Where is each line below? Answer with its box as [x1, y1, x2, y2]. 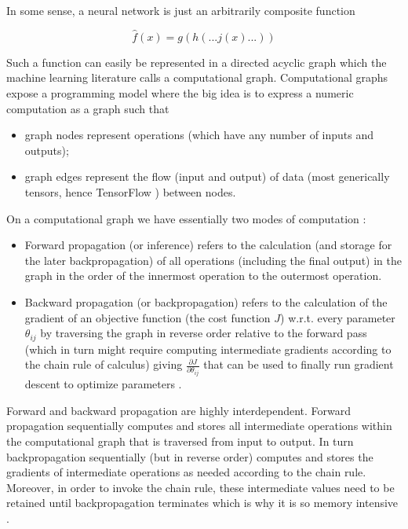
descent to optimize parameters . [24, 376, 182, 392]
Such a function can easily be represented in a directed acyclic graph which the [6, 53, 387, 70]
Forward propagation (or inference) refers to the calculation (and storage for [24, 237, 392, 253]
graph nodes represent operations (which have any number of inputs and [24, 127, 374, 143]
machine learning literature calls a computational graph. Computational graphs [6, 69, 388, 86]
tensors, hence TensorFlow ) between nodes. [24, 183, 236, 200]
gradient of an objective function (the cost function [24, 309, 271, 325]
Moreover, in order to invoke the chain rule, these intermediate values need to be [6, 479, 395, 495]
